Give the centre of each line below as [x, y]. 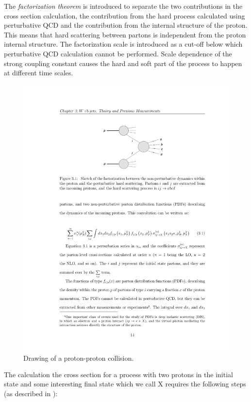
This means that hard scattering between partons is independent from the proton [125, 34]
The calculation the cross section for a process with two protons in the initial [118, 374]
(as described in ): [31, 393]
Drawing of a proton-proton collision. [79, 358]
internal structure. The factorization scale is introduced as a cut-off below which [123, 44]
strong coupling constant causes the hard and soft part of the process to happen [123, 63]
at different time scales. [39, 73]
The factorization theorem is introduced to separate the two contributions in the [123, 6]
